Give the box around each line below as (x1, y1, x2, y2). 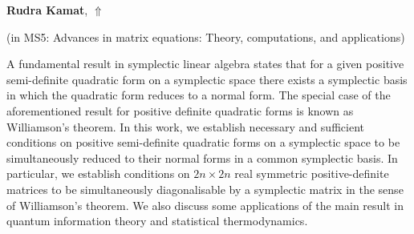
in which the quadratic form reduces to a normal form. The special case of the (6, 87, 391, 103)
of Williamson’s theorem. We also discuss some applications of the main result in (6, 196, 404, 213)
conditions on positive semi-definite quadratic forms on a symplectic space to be (6, 134, 400, 151)
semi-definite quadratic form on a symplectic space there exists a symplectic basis (6, 71, 408, 87)
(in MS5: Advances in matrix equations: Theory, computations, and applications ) (6, 28, 405, 45)
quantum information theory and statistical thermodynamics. (6, 212, 308, 229)
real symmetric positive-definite (234, 165, 389, 182)
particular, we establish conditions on (6, 165, 190, 182)
